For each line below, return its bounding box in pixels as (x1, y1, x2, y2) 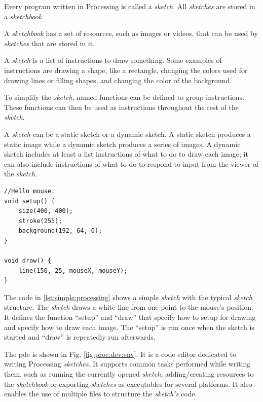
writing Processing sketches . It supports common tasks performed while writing (4, 358, 251, 369)
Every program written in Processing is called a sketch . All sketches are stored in (4, 1, 255, 11)
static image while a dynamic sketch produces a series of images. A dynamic (4, 138, 241, 149)
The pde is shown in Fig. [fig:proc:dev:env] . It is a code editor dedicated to (4, 348, 237, 359)
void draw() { (4, 257, 52, 265)
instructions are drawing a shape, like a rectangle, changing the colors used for (4, 64, 248, 75)
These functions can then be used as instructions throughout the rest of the (4, 101, 239, 112)
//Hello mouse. (4, 187, 55, 195)
